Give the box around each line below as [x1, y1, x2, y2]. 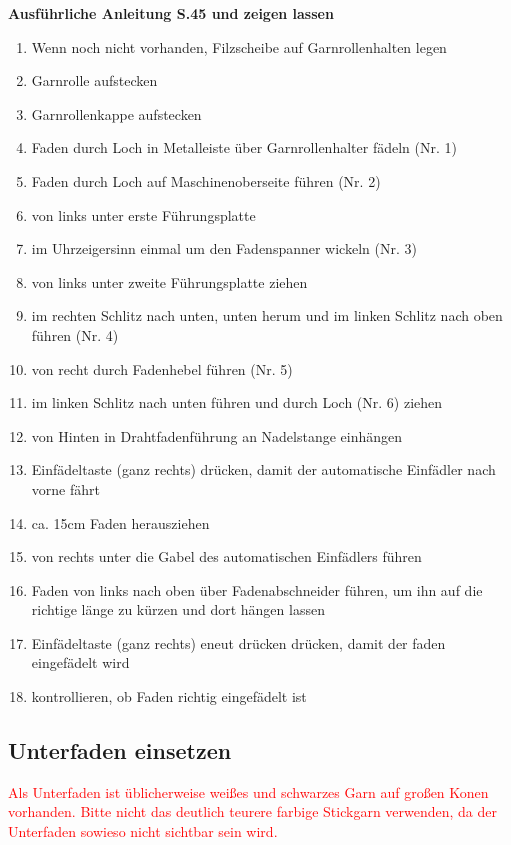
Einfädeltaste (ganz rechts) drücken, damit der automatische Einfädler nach [31, 459, 496, 480]
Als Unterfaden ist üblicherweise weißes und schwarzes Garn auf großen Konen [8, 781, 489, 802]
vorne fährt [31, 478, 100, 499]
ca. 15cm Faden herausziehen [31, 512, 210, 533]
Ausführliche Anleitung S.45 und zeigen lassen [8, 3, 334, 23]
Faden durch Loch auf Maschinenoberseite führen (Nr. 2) [31, 170, 381, 191]
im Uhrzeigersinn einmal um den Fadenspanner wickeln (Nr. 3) [31, 238, 417, 259]
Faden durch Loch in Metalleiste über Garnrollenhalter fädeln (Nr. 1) [31, 137, 457, 158]
